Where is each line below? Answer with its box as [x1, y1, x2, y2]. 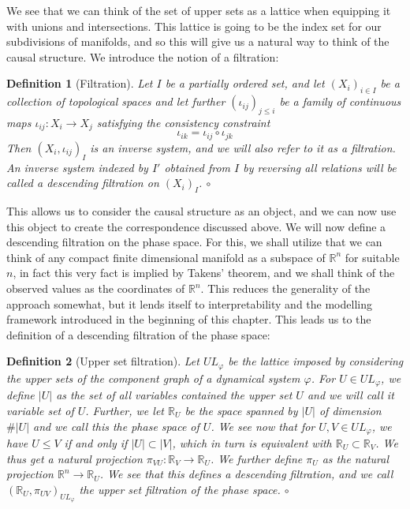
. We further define [210, 450, 303, 466]
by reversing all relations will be [243, 159, 397, 175]
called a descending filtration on [6, 174, 159, 191]
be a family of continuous [279, 93, 401, 110]
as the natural [322, 450, 389, 466]
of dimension [319, 402, 382, 418]
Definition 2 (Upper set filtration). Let [6, 353, 199, 369]
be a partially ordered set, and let [165, 75, 325, 92]
